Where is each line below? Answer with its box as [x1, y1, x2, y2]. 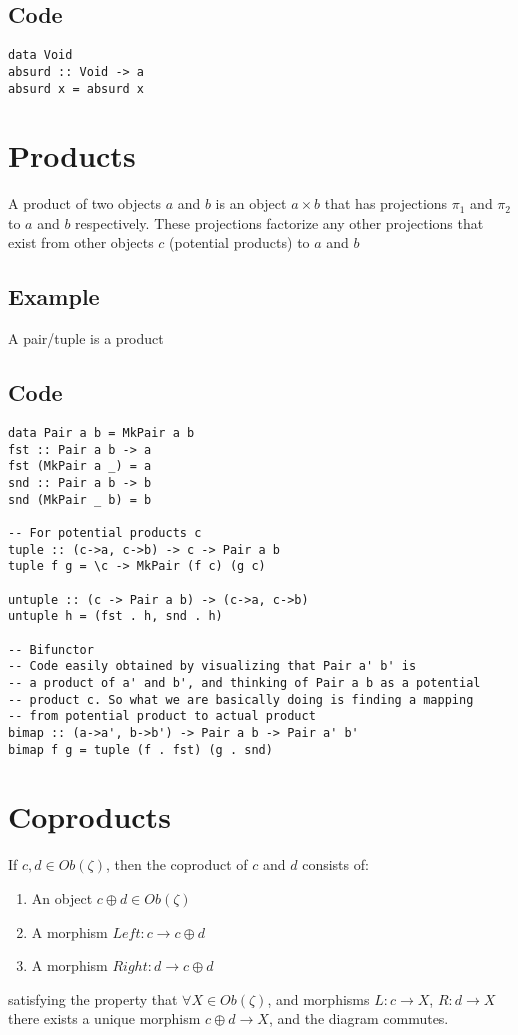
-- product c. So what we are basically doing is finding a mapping [8, 692, 474, 707]
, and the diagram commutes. [268, 1008, 449, 1029]
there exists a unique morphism [8, 1008, 201, 1029]
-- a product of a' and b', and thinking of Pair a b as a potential [8, 675, 481, 690]
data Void [8, 48, 73, 63]
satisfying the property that [8, 988, 178, 1009]
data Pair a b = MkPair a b [8, 426, 195, 441]
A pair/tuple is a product [8, 328, 164, 349]
